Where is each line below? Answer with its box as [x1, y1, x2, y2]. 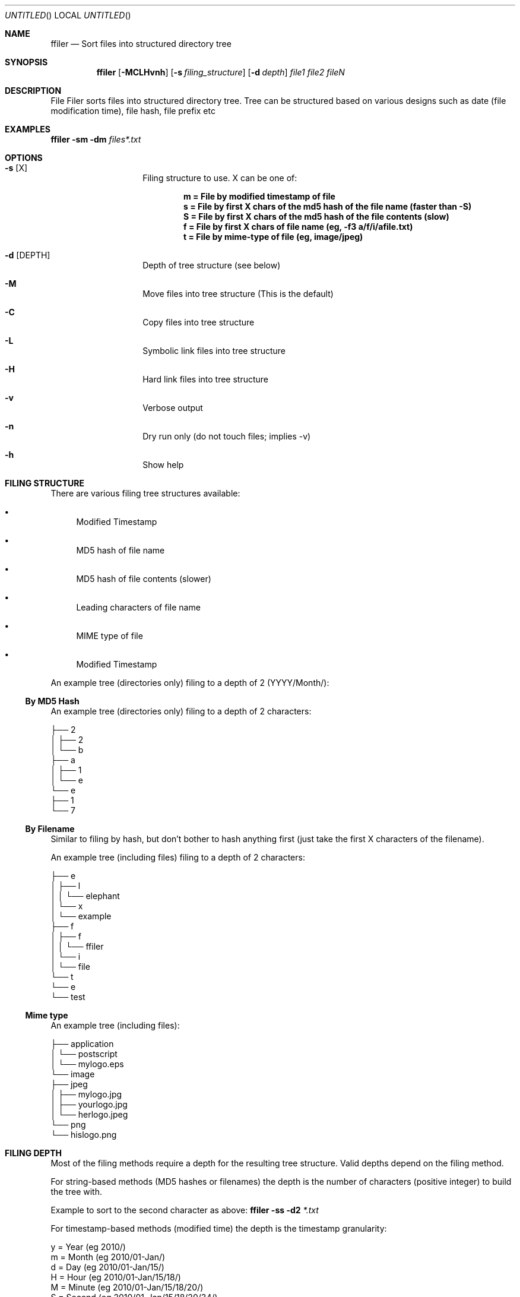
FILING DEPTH [5, 1148, 62, 1158]
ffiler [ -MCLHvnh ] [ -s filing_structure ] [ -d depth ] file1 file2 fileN [96, 67, 345, 77]
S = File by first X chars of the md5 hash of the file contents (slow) [183, 211, 449, 222]
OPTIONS [5, 153, 43, 163]
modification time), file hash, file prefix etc [50, 106, 215, 116]
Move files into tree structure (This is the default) [142, 289, 334, 299]
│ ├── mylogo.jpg [50, 1089, 122, 1099]
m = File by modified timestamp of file [183, 191, 335, 201]
